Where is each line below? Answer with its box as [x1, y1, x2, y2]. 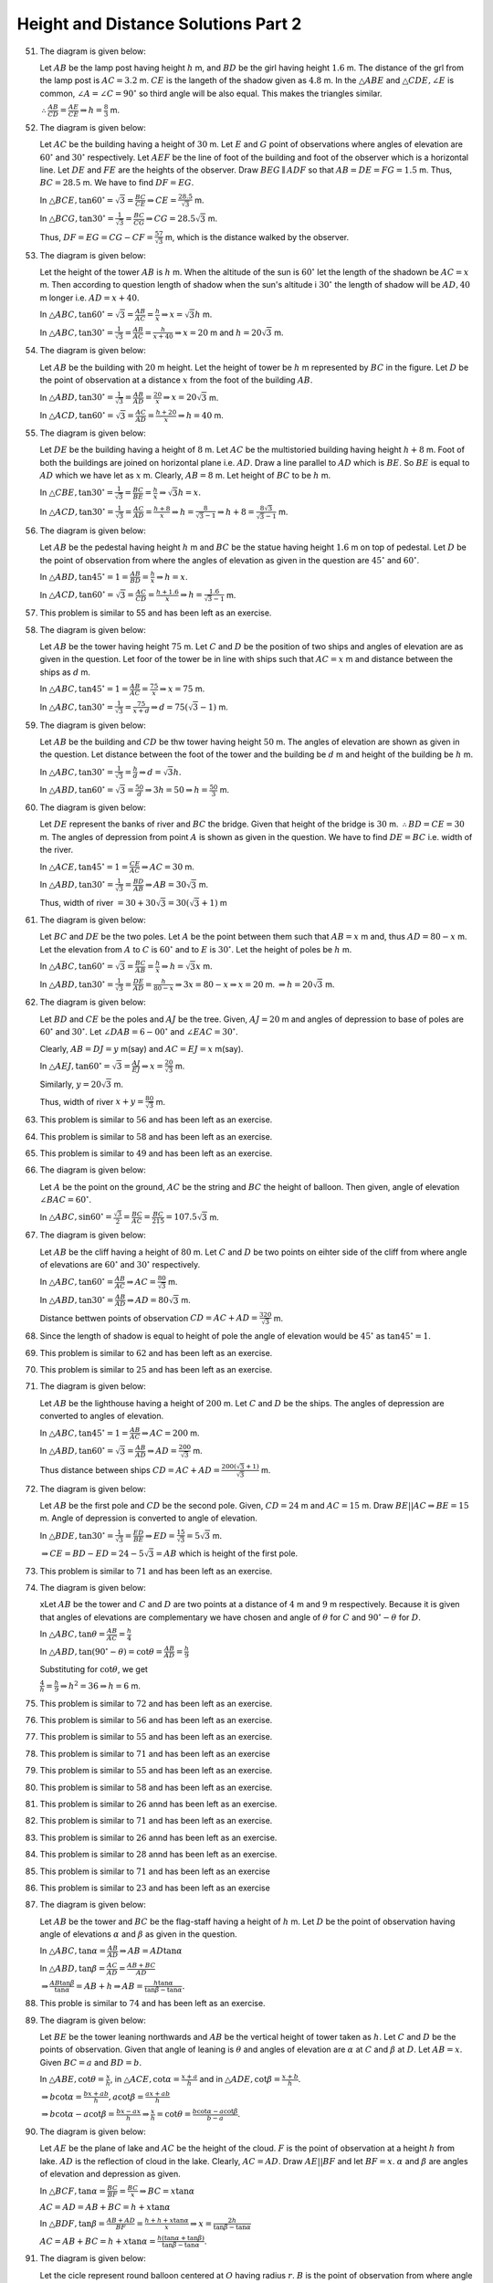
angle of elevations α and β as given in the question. [39, 1929, 237, 1940]
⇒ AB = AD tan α [119, 1946, 183, 1956]
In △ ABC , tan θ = [39, 1628, 106, 1639]
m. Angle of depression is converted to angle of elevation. [39, 1512, 257, 1524]
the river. [39, 845, 73, 856]
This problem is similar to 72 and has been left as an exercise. [39, 1698, 273, 1709]
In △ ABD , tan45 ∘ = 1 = [39, 571, 130, 582]
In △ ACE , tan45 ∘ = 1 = [39, 859, 129, 872]
